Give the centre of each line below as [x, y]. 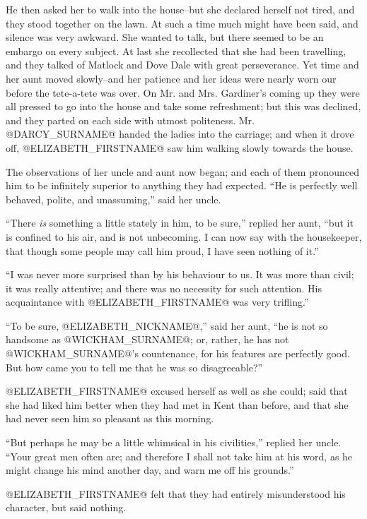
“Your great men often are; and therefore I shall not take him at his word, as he [179, 456]
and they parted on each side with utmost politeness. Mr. [130, 120]
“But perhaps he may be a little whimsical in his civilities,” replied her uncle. [174, 442]
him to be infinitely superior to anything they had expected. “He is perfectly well [182, 185]
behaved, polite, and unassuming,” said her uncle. [113, 199]
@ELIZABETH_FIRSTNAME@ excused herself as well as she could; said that [177, 391]
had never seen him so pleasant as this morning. [110, 418]
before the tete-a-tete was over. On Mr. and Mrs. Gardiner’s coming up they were [183, 92]
